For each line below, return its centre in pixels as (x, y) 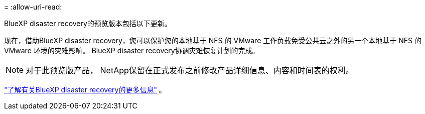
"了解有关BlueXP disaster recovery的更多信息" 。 (85, 90)
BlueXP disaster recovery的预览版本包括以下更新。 (88, 23)
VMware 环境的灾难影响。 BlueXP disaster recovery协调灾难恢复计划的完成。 (132, 50)
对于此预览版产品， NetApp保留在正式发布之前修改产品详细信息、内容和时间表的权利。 (190, 70)
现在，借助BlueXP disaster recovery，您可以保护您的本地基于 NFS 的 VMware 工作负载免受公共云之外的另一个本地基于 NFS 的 (213, 40)
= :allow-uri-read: (33, 7)
